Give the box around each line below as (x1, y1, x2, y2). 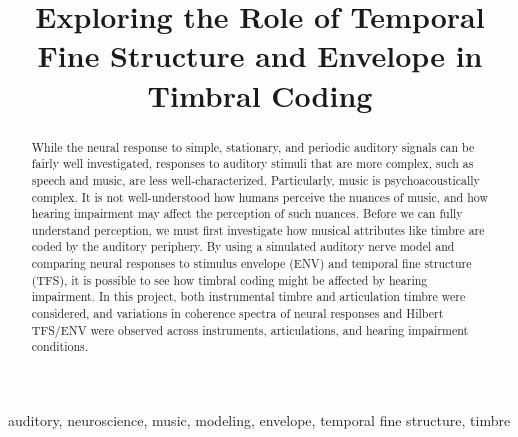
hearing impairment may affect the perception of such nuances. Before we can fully (31, 205, 463, 222)
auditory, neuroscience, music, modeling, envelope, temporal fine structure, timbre (8, 410, 511, 431)
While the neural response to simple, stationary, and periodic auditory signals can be (31, 138, 475, 155)
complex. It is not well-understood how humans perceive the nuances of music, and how (31, 188, 488, 205)
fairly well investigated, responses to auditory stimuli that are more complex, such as (31, 155, 474, 172)
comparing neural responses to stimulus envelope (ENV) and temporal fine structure (31, 255, 472, 272)
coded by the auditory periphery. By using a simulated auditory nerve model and (31, 238, 455, 255)
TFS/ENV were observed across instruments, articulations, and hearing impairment (31, 321, 469, 338)
